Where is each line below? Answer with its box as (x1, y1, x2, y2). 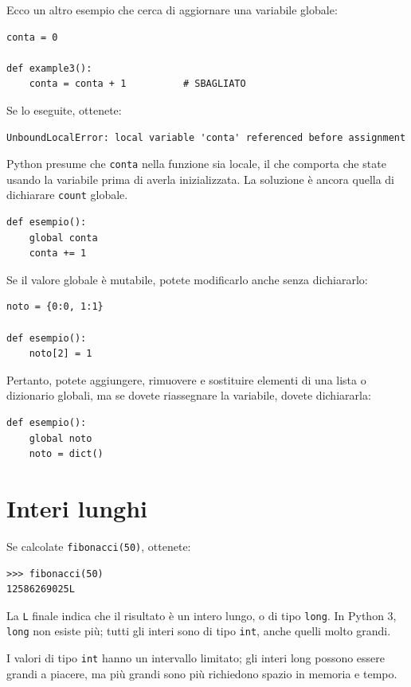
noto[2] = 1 (29, 348, 92, 360)
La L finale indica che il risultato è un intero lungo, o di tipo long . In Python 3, (6, 607, 397, 623)
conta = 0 (6, 31, 58, 43)
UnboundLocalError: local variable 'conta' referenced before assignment (6, 131, 406, 143)
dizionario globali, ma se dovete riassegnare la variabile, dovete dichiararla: (6, 387, 371, 404)
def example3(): (6, 62, 92, 74)
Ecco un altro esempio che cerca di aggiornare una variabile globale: (6, 2, 338, 18)
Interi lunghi (6, 491, 148, 524)
